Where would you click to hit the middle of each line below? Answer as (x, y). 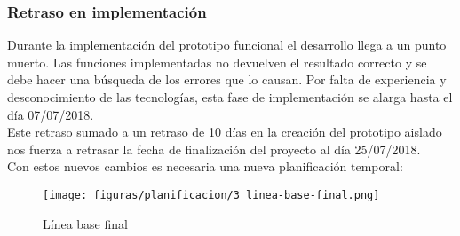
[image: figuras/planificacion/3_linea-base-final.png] (211, 195)
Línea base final (85, 223)
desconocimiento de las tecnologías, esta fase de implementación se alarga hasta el (230, 97)
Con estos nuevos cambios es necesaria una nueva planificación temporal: (205, 166)
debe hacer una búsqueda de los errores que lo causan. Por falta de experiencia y (227, 79)
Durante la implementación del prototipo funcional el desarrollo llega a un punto (227, 45)
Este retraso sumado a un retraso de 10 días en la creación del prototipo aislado (225, 132)
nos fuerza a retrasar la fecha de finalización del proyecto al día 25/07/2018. (214, 149)
